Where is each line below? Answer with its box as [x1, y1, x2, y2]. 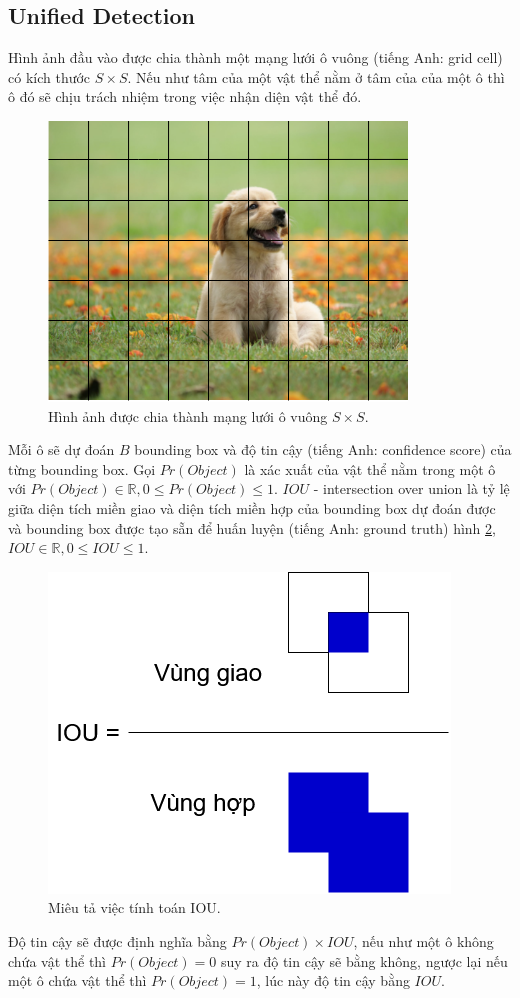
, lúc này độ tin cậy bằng [256, 970, 410, 991]
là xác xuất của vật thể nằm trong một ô [244, 458, 496, 479]
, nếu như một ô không [353, 930, 494, 951]
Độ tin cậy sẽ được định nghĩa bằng [8, 930, 227, 951]
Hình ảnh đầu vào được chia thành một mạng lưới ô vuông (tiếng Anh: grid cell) [8, 47, 503, 68]
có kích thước [8, 66, 91, 87]
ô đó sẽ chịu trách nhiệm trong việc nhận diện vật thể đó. [8, 86, 362, 107]
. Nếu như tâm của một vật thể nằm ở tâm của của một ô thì [127, 66, 505, 87]
